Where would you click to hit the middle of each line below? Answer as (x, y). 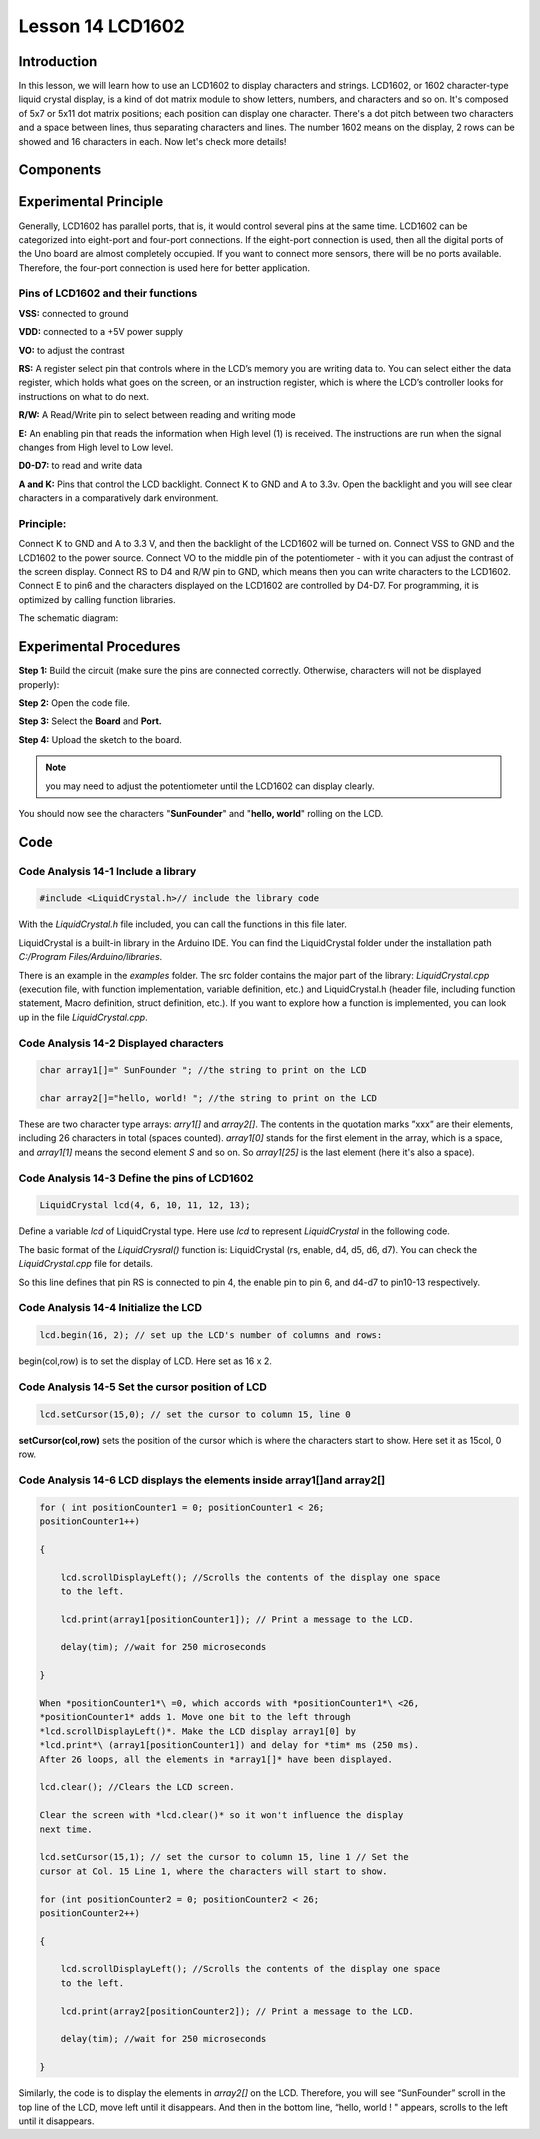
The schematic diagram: (68, 618)
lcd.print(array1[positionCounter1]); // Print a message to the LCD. (237, 1619)
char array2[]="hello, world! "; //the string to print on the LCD (208, 1098)
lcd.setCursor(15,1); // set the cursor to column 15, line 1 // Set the (224, 1857)
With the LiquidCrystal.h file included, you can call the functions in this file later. (182, 924)
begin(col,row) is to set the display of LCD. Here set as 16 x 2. (145, 1361)
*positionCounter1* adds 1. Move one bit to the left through (195, 1717)
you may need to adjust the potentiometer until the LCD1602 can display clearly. (210, 786)
